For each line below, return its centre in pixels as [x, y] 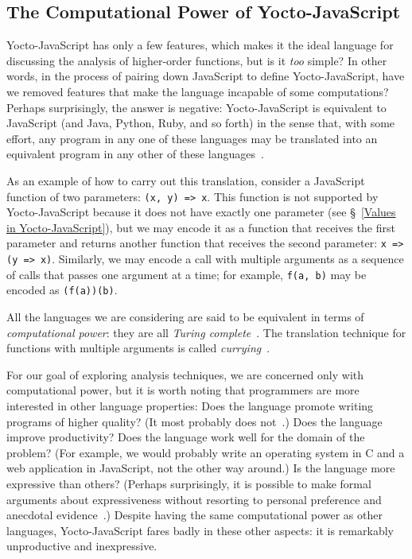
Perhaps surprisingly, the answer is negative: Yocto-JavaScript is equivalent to [196, 107]
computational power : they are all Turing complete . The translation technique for [206, 332]
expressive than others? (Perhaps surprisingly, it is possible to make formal [189, 483]
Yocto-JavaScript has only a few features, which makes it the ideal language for [200, 45]
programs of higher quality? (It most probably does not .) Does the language [194, 421]
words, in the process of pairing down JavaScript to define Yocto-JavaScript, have [206, 76]
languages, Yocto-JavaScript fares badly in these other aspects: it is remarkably [200, 530]
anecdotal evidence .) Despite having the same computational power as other [194, 515]
